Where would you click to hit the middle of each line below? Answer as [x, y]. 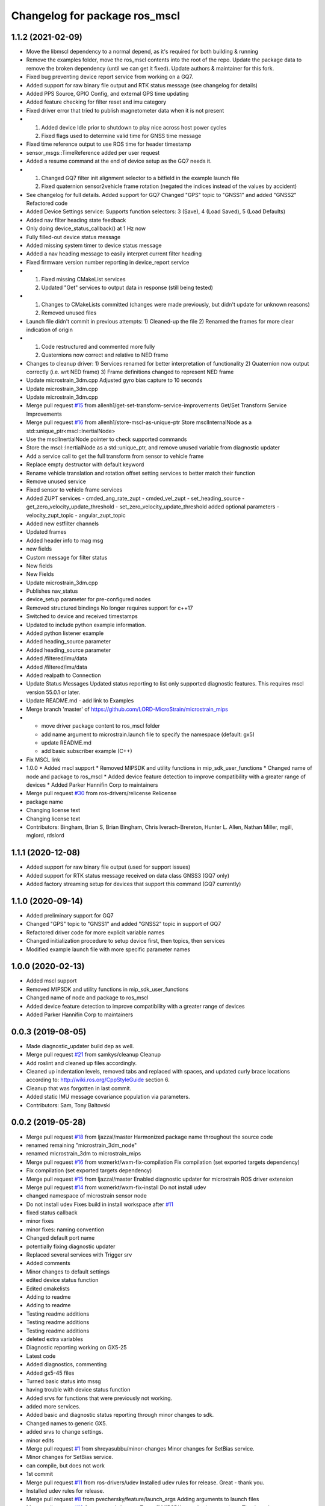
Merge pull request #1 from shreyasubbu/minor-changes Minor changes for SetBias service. [141, 1449]
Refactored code [47, 203]
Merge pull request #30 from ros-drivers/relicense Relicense [101, 793]
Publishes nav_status [52, 591]
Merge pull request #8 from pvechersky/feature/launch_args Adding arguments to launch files [143, 1499]
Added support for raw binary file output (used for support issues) [108, 867]
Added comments [48, 1263]
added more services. [53, 1407]
